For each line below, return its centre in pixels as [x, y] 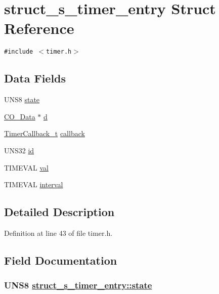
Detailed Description [59, 212]
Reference [39, 28]
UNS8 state [22, 99]
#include [19, 52]
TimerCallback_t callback [45, 133]
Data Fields [35, 78]
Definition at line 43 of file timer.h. [58, 233]
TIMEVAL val [26, 167]
